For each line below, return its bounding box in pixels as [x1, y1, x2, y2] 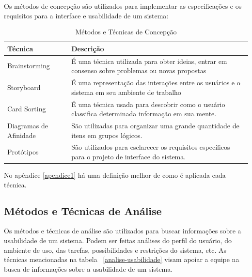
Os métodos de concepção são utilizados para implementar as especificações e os [4, 1, 242, 11]
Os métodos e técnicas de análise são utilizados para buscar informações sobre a [4, 226, 241, 236]
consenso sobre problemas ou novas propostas [71, 65, 206, 76]
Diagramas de [7, 120, 48, 130]
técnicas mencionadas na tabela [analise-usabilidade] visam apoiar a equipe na [4, 254, 239, 264]
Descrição [71, 43, 104, 53]
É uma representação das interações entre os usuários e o [71, 77, 240, 88]
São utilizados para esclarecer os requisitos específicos [71, 142, 230, 152]
